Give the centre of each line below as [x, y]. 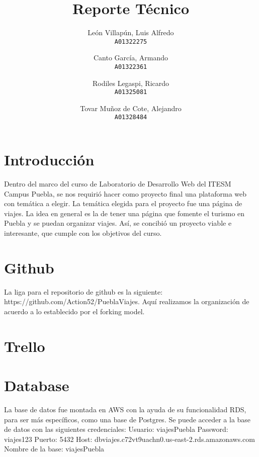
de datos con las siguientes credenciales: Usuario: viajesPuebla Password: [116, 429]
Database [37, 385]
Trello [25, 346]
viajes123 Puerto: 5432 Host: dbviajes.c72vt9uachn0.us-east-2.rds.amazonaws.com [129, 439]
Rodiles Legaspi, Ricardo [131, 83]
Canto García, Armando [131, 58]
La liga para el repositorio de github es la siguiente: [83, 291]
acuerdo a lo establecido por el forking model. [74, 311]
